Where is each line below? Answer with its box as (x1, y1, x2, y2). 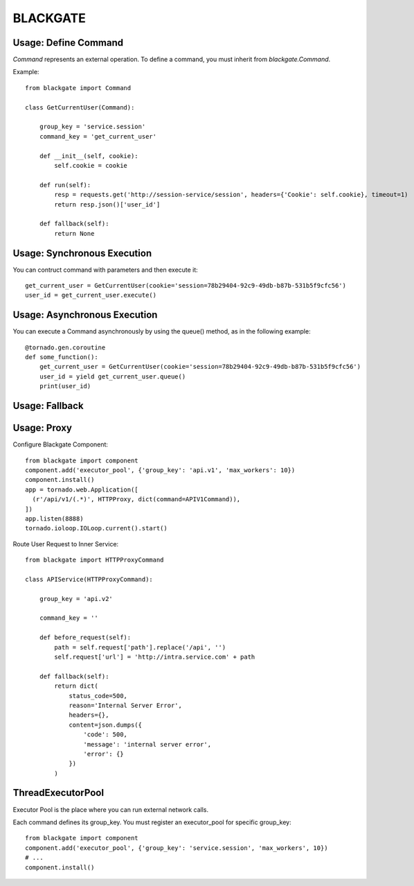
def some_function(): (25, 354, 98, 361)
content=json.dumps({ (69, 721, 142, 729)
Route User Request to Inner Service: (12, 539, 119, 548)
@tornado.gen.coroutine (25, 343, 106, 351)
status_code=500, (69, 692, 128, 700)
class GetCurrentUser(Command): (25, 103, 135, 111)
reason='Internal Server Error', (69, 701, 183, 709)
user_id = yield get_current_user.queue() (39, 372, 186, 381)
